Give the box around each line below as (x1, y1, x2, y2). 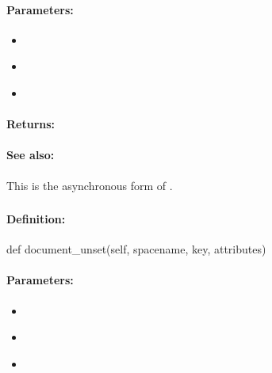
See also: (6, 147, 55, 163)
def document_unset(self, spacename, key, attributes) (6, 241, 266, 257)
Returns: (6, 116, 56, 132)
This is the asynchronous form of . (6, 177, 173, 193)
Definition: (6, 211, 66, 227)
